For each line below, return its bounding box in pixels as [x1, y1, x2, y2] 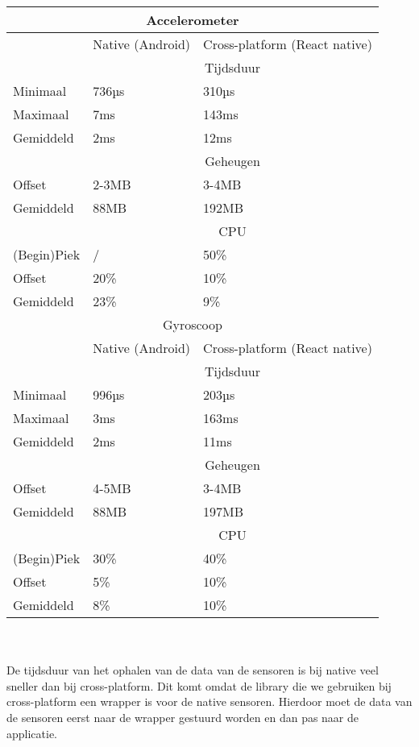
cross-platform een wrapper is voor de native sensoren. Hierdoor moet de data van [6, 693, 413, 710]
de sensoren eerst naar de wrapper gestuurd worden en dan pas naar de [6, 708, 359, 725]
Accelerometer [146, 10, 239, 29]
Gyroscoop [162, 315, 222, 334]
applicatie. [6, 724, 58, 741]
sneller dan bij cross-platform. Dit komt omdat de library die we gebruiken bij [6, 677, 392, 694]
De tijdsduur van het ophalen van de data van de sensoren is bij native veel [6, 662, 379, 679]
